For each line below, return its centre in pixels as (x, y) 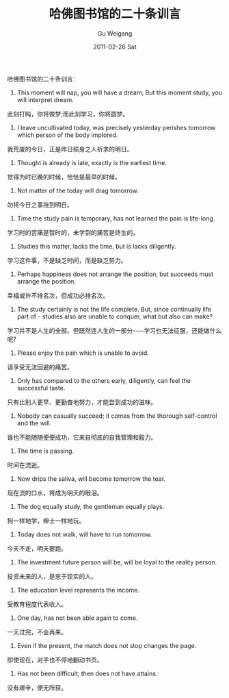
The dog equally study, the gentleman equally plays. (91, 506)
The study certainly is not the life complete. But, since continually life (114, 309)
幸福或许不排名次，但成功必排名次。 (58, 295)
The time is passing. (45, 451)
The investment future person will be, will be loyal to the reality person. (117, 562)
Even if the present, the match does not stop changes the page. (107, 645)
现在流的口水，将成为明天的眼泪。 (55, 493)
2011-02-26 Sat (115, 47)
